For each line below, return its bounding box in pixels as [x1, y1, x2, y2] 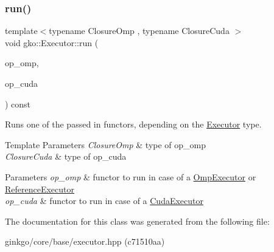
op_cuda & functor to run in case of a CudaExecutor [5, 194, 204, 207]
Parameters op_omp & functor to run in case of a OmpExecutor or [5, 170, 256, 183]
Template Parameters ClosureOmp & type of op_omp [5, 138, 206, 151]
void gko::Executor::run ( [5, 36, 99, 49]
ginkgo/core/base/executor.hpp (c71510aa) [5, 235, 165, 248]
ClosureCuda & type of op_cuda [5, 150, 127, 163]
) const [5, 97, 31, 110]
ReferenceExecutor [5, 182, 75, 195]
